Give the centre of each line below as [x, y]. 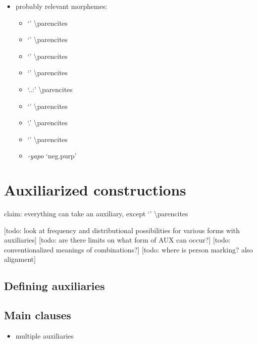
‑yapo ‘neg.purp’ [52, 156]
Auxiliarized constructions [95, 190]
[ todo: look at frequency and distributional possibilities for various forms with [122, 230]
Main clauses [38, 315]
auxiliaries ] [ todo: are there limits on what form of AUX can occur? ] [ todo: [117, 240]
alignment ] [20, 259]
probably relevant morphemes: [61, 6]
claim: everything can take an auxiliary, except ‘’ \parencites [96, 214]
